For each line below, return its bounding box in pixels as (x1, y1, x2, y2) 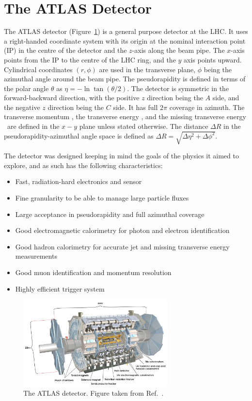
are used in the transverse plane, (99, 64, 196, 74)
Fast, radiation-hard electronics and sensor (15, 176, 142, 186)
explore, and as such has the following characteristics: (4, 160, 163, 170)
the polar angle (4, 83, 49, 93)
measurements (15, 251, 57, 261)
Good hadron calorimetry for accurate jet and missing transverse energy (15, 241, 230, 251)
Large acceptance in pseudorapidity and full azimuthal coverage (15, 209, 205, 219)
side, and (212, 93, 239, 103)
